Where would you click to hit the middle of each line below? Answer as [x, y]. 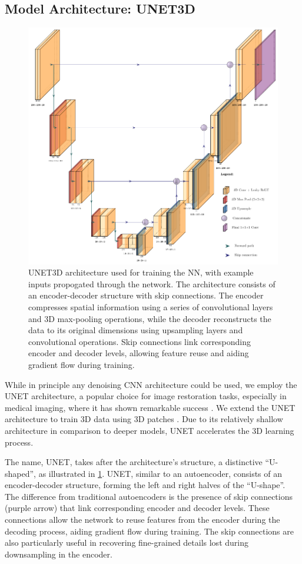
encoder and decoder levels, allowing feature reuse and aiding [139, 353]
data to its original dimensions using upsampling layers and [136, 330]
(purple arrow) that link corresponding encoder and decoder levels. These [137, 508]
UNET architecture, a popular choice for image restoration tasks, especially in [146, 396]
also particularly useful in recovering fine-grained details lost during [127, 543]
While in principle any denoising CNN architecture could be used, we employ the [151, 384]
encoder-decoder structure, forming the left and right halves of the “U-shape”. [145, 485]
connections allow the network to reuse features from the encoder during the [142, 520]
